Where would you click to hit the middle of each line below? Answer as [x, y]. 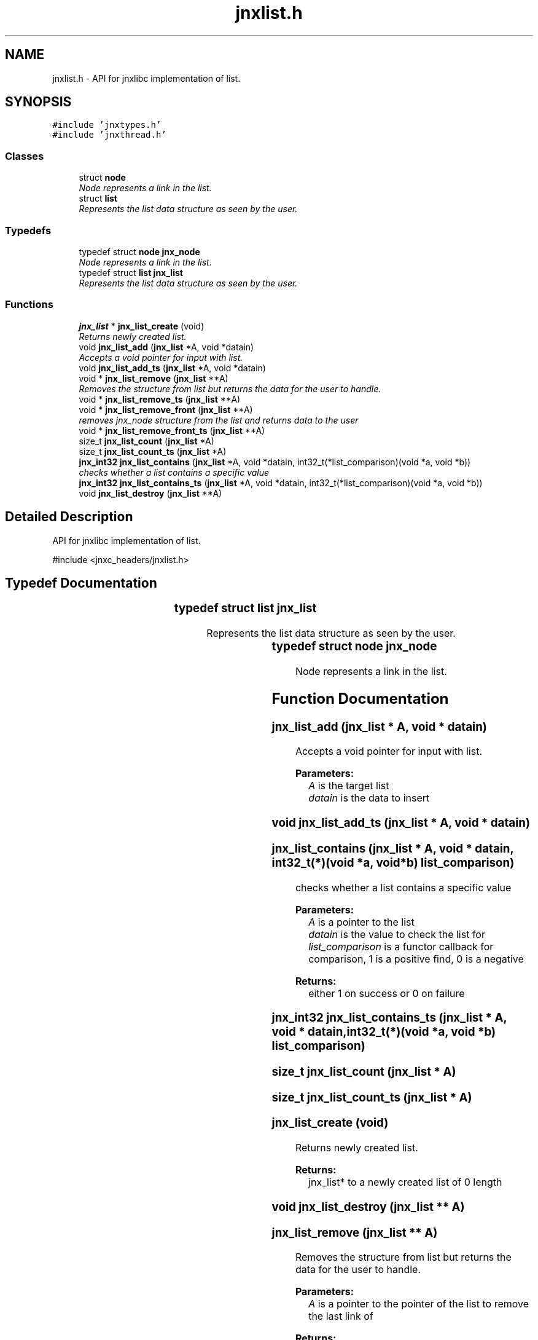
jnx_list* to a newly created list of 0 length [405, 1182]
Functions [29, 305]
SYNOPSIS [38, 102]
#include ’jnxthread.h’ [109, 135]
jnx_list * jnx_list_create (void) [142, 326]
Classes [25, 156]
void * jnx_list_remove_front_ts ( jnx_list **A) [172, 430]
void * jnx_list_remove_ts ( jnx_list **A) [160, 399]
